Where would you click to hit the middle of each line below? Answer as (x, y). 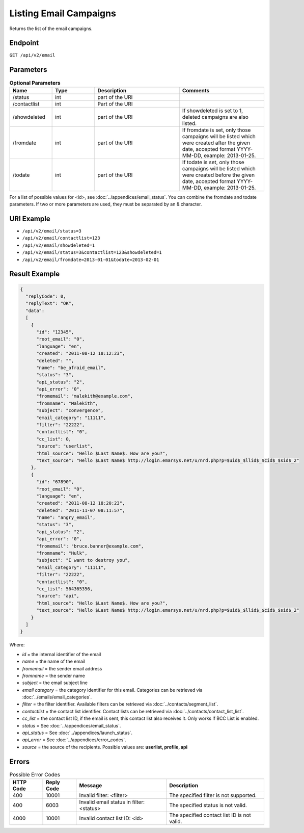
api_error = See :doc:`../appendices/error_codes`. (74, 740)
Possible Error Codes (35, 774)
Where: (17, 645)
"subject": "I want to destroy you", (84, 560)
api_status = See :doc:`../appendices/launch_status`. (77, 733)
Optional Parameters (35, 83)
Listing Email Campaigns (63, 13)
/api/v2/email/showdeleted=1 (59, 245)
